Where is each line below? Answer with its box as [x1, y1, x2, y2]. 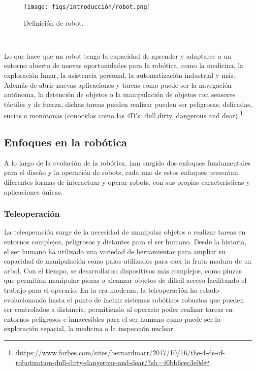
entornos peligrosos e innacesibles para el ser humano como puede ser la [4, 313, 221, 324]
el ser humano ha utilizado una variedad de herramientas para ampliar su [4, 246, 225, 256]
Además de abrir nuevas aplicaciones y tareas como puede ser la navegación [4, 79, 232, 90]
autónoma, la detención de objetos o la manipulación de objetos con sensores [4, 89, 236, 100]
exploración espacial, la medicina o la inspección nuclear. [4, 323, 175, 334]
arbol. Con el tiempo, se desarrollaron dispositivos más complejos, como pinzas [4, 265, 242, 275]
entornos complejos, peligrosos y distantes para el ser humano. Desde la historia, [4, 236, 247, 247]
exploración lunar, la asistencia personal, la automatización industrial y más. [4, 70, 235, 80]
